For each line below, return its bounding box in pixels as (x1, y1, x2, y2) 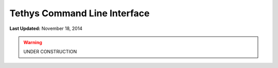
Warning (23, 39, 42, 45)
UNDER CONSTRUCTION (23, 49, 77, 55)
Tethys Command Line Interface (9, 8, 150, 19)
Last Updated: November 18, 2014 (9, 25, 82, 31)
